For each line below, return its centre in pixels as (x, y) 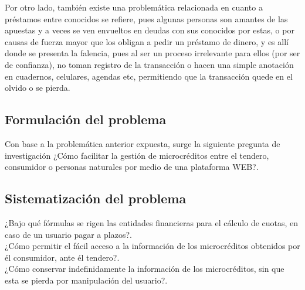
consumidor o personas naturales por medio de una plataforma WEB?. (132, 167)
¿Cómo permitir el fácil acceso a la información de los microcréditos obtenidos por (152, 246)
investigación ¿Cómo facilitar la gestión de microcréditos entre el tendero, (137, 155)
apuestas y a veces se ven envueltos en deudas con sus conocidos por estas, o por (150, 30)
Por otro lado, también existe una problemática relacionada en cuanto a (134, 7)
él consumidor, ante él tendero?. (62, 257)
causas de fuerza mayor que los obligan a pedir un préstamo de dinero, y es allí (147, 41)
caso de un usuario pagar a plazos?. (68, 234)
